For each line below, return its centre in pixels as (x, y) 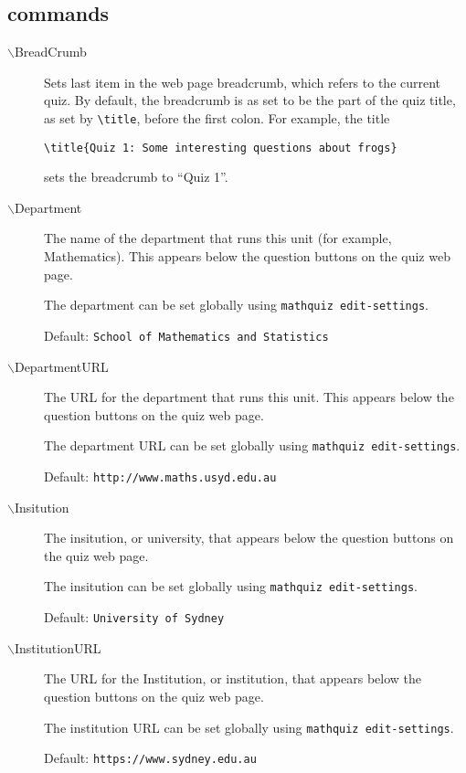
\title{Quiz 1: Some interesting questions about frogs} (221, 148)
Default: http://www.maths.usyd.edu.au (160, 477)
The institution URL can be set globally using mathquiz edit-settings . (249, 727)
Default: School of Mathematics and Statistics (186, 335)
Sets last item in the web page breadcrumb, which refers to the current (243, 82)
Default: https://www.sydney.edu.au (150, 758)
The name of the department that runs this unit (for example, (218, 238)
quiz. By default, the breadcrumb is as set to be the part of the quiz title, (250, 100)
